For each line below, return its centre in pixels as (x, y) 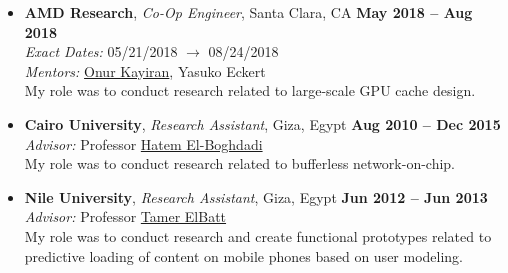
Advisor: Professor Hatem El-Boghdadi (143, 143)
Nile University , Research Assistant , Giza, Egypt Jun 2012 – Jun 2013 (256, 196)
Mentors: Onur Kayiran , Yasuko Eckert (145, 70)
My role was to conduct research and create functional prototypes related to (258, 235)
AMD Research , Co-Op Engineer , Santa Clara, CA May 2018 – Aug (248, 12)
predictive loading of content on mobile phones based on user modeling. (244, 255)
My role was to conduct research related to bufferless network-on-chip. (240, 163)
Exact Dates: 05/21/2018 (101, 51)
